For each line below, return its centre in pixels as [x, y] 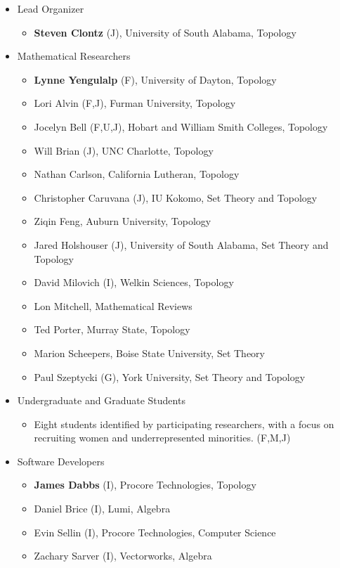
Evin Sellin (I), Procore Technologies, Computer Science [155, 532]
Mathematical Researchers [74, 56]
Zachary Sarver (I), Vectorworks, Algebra [123, 556]
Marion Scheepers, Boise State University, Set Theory [150, 353]
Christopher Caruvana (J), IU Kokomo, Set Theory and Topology [176, 197]
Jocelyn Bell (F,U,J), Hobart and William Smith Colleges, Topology [181, 126]
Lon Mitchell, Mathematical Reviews [113, 305]
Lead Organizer [51, 8]
